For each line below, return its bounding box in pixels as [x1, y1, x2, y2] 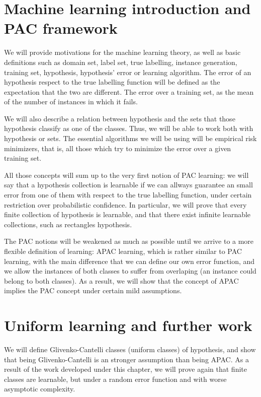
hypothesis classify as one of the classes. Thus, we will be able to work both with [4, 123, 253, 134]
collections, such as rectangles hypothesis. [4, 219, 132, 229]
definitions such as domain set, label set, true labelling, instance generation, [4, 56, 237, 67]
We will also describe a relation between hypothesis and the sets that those [4, 113, 235, 123]
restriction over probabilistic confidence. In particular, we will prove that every [4, 199, 247, 210]
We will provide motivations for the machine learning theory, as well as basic [4, 47, 241, 57]
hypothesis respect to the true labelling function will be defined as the [4, 77, 220, 87]
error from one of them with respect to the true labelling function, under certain [4, 189, 252, 200]
